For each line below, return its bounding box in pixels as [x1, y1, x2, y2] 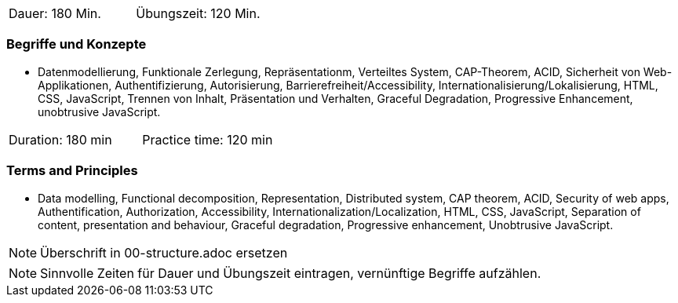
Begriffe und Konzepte [6, 36, 147, 53]
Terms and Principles [6, 162, 138, 179]
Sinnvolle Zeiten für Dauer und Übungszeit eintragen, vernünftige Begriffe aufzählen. [40, 265, 541, 281]
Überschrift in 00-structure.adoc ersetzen [40, 244, 288, 261]
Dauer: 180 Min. [9, 5, 101, 21]
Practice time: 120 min [142, 131, 273, 148]
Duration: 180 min [9, 131, 112, 148]
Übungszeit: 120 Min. [136, 5, 261, 21]
